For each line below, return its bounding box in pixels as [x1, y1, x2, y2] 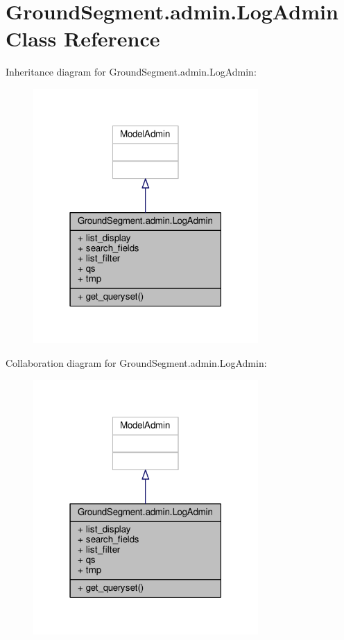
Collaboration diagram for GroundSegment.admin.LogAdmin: [6, 355, 267, 370]
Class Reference [6, 24, 160, 53]
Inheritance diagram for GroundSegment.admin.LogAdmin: [6, 64, 257, 79]
